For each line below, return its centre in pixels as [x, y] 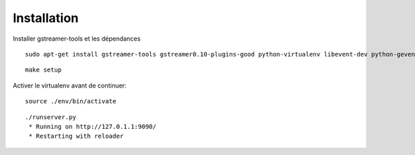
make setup [44, 70]
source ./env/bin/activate [71, 101]
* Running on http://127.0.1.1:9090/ [93, 126]
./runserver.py [51, 117]
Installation [46, 18]
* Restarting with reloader [76, 136]
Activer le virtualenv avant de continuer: [70, 85]
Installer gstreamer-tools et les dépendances [77, 39]
